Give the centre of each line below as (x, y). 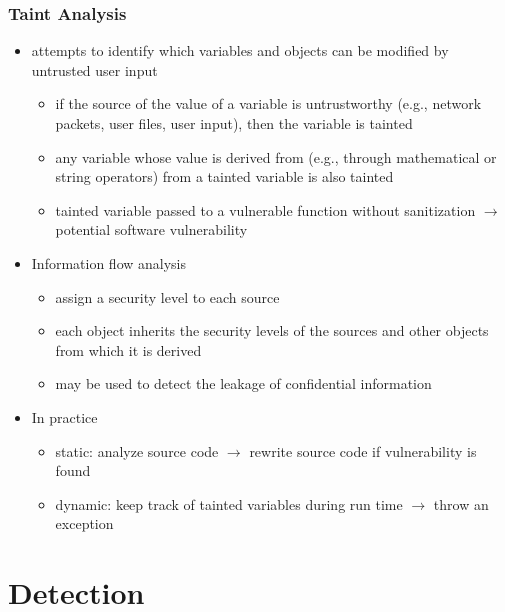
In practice (64, 416)
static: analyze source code (137, 450)
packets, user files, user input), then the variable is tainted (234, 123)
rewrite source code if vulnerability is (363, 450)
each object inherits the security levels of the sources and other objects (272, 330)
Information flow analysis (109, 262)
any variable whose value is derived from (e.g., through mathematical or (276, 156)
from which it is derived (128, 349)
